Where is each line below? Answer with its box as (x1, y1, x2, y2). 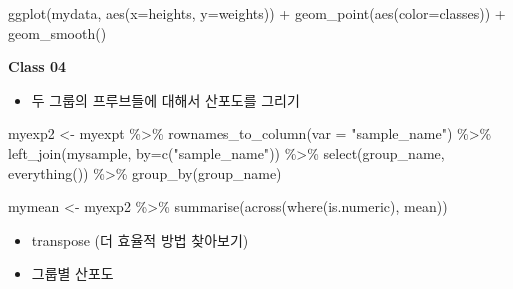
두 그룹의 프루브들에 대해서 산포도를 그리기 (31, 89, 300, 110)
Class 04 (8, 56, 67, 77)
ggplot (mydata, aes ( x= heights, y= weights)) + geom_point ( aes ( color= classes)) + (8, 3, 506, 23)
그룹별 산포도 (31, 263, 114, 284)
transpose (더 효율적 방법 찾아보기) (31, 229, 249, 250)
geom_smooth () (8, 22, 107, 43)
